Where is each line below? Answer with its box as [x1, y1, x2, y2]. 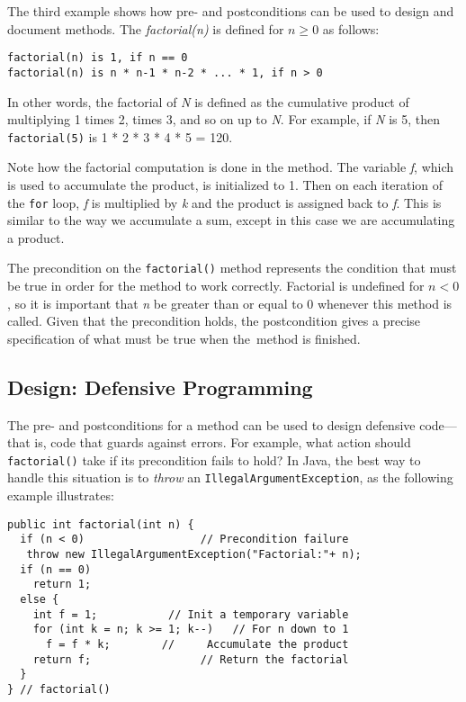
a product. [7, 228, 65, 247]
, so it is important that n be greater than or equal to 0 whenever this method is [7, 293, 453, 312]
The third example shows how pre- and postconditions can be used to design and [7, 2, 454, 20]
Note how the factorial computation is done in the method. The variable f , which [7, 157, 454, 176]
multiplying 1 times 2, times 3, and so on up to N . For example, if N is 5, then [7, 110, 441, 129]
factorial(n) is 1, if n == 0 [7, 51, 188, 65]
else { [20, 592, 59, 606]
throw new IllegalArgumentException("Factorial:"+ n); [26, 548, 362, 562]
